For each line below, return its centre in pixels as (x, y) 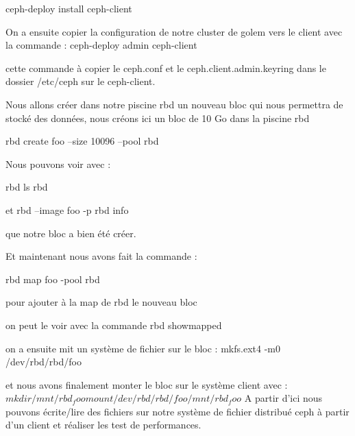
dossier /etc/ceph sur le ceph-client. (81, 81)
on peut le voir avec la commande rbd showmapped (114, 325)
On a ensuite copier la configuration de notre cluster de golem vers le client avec (174, 31)
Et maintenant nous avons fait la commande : (101, 256)
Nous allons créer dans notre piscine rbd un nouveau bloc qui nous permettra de (174, 104)
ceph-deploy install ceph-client (69, 8)
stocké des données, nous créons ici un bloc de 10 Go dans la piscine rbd (158, 118)
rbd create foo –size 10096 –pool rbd (82, 141)
